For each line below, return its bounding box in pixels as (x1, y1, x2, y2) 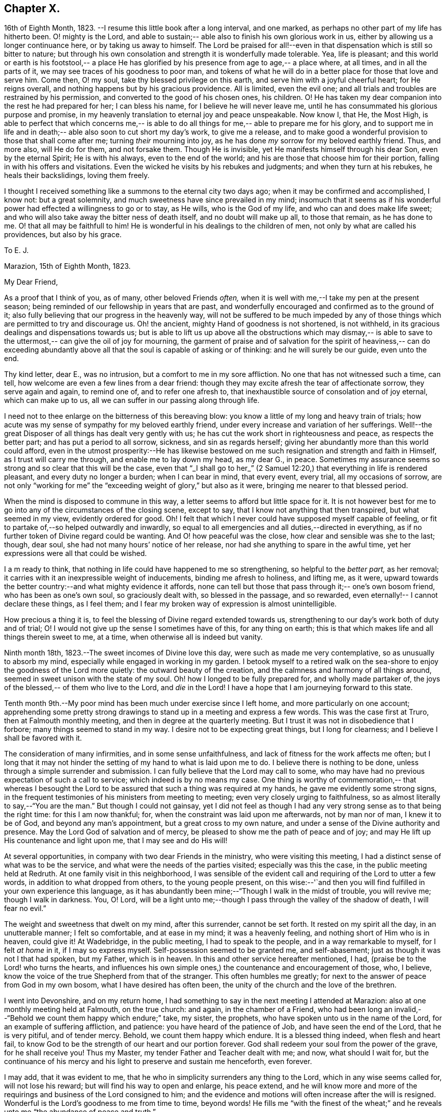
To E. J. (4, 246, 29, 255)
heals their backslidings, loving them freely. (4, 171, 150, 180)
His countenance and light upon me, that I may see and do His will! (4, 836, 228, 845)
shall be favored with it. (4, 734, 82, 743)
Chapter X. (4, 2, 61, 15)
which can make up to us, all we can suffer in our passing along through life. (4, 396, 260, 405)
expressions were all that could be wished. (4, 549, 147, 558)
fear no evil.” (4, 904, 46, 913)
